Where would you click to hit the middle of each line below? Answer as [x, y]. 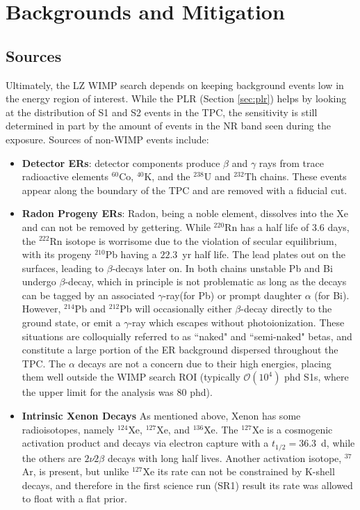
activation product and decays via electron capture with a [145, 443]
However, [41, 309]
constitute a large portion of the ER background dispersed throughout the [180, 350]
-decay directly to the [286, 309]
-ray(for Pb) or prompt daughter [232, 295]
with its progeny [57, 254]
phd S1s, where [317, 377]
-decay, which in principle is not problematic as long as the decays [206, 281]
